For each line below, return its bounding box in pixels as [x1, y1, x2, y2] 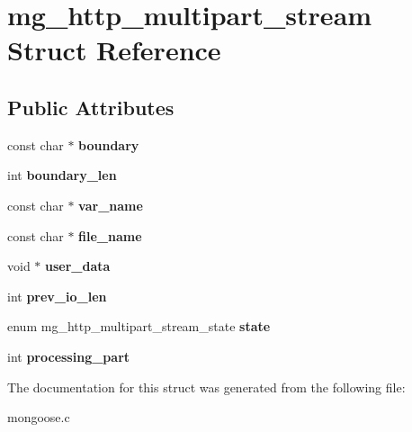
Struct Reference [7, 31, 221, 68]
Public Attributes [7, 93, 175, 121]
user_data [45, 256, 111, 275]
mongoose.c [7, 408, 70, 427]
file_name [78, 226, 142, 245]
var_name [78, 195, 143, 214]
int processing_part [7, 346, 130, 365]
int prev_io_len [7, 286, 107, 305]
